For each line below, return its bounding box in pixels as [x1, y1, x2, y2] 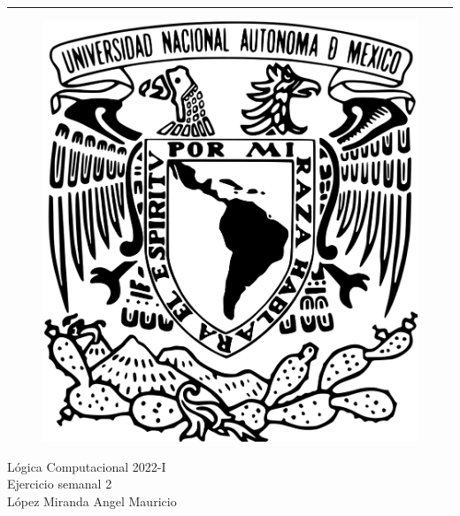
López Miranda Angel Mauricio [7, 491, 177, 510]
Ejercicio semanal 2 [7, 474, 112, 493]
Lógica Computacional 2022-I [7, 457, 166, 475]
